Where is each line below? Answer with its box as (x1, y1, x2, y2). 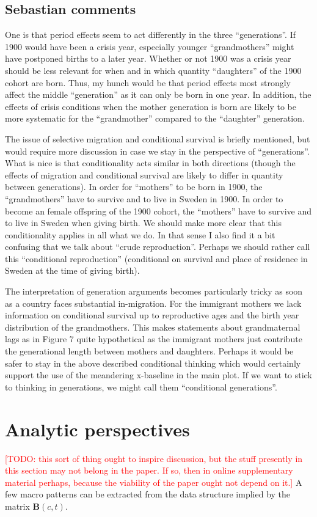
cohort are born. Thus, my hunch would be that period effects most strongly (5, 76, 291, 89)
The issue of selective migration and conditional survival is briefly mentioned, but (5, 132, 310, 145)
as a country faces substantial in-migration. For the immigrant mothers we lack (5, 296, 302, 309)
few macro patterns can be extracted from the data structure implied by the (5, 488, 291, 501)
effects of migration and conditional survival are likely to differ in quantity (5, 168, 283, 181)
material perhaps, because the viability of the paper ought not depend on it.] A (5, 475, 302, 488)
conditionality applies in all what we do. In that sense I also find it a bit (5, 228, 275, 241)
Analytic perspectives (5, 416, 190, 441)
